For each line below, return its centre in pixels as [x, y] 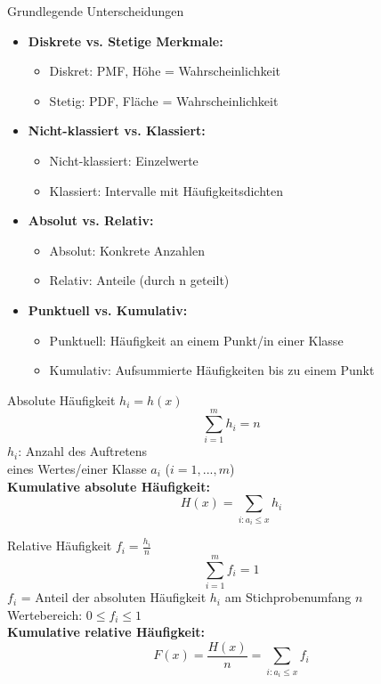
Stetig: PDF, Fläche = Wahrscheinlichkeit [164, 100]
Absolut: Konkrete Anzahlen [127, 250]
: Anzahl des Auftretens [83, 451]
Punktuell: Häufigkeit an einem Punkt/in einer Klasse [196, 340]
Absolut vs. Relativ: [91, 220]
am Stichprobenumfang [288, 597]
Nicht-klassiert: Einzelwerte [124, 160]
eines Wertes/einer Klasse [77, 469]
